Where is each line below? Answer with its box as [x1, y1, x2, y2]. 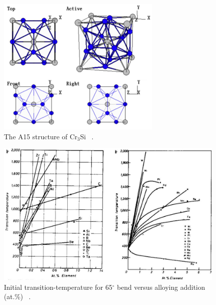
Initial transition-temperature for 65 [4, 281, 112, 292]
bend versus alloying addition [117, 281, 205, 292]
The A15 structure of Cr [4, 131, 78, 141]
